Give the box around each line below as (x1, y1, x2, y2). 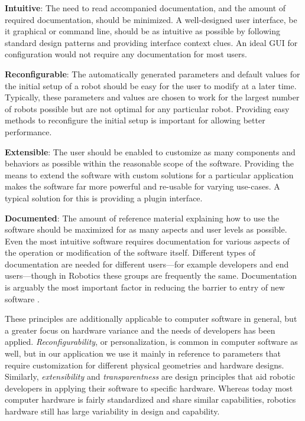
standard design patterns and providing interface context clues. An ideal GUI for (5, 36, 298, 48)
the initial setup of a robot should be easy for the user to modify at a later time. (5, 79, 297, 92)
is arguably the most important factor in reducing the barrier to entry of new (5, 281, 285, 293)
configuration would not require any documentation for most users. (5, 48, 247, 60)
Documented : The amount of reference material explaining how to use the (5, 211, 280, 224)
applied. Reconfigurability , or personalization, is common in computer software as (5, 335, 298, 348)
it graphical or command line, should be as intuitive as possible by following (5, 25, 280, 37)
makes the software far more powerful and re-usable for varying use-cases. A (5, 180, 280, 192)
